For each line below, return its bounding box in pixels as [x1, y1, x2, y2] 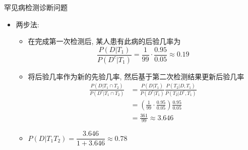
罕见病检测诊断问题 [4, 2, 68, 12]
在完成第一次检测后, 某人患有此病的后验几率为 [28, 36, 181, 46]
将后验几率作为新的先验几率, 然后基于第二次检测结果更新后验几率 [28, 71, 244, 81]
